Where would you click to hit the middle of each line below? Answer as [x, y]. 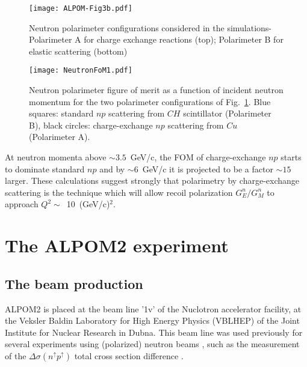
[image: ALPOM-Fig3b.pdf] [81, 8]
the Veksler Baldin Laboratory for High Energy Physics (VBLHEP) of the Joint [152, 320]
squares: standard [61, 113]
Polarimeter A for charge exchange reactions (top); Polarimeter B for [156, 39]
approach [22, 204]
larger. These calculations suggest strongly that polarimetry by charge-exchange [152, 180]
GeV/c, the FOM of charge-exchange [198, 157]
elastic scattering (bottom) [78, 51]
